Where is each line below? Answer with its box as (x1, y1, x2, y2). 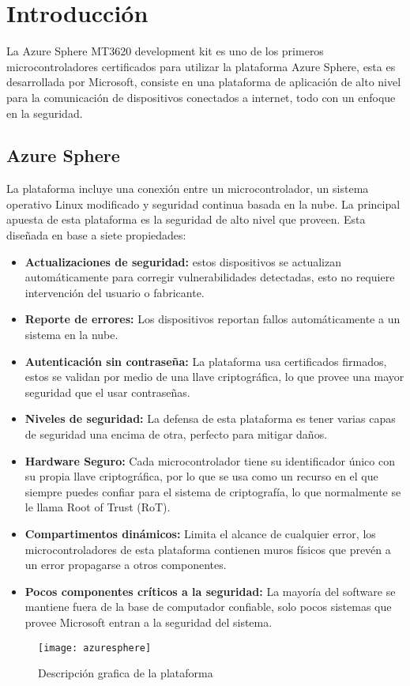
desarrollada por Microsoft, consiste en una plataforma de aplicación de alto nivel (6, 73, 401, 90)
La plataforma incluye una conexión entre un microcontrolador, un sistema (6, 180, 369, 197)
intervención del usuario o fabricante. (24, 284, 205, 300)
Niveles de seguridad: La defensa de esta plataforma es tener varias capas (24, 410, 396, 427)
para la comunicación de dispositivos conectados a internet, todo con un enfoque (6, 89, 396, 105)
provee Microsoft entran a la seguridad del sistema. (24, 613, 273, 630)
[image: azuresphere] (38, 642, 152, 654)
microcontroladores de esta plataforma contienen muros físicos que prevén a (24, 541, 391, 557)
